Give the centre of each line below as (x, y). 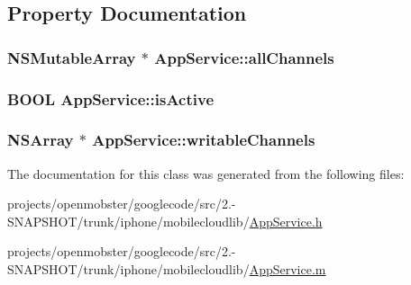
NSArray (41, 140)
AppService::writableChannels (204, 140)
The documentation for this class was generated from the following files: (206, 173)
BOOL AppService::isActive (111, 98)
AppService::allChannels (244, 57)
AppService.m (288, 269)
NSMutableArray (72, 57)
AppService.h (286, 221)
